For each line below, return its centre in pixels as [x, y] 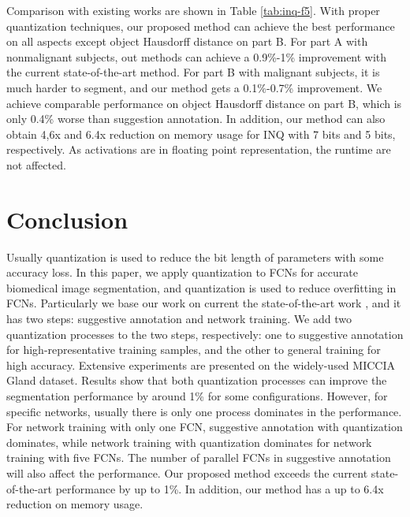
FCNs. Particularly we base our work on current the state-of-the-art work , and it [204, 303]
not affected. [36, 164]
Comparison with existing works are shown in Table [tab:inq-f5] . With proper [193, 10]
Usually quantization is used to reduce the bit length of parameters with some [195, 257]
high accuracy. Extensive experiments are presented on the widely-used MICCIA [201, 365]
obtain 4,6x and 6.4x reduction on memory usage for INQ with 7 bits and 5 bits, [201, 134]
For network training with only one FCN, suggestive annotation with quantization [205, 427]
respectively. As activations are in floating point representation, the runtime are [199, 149]
